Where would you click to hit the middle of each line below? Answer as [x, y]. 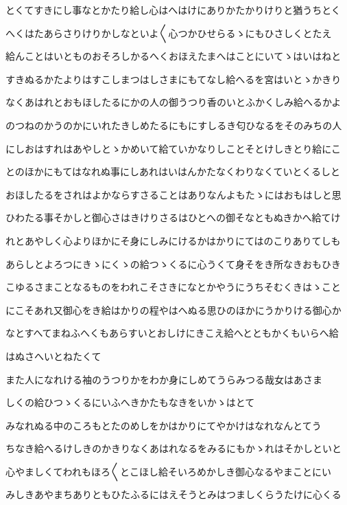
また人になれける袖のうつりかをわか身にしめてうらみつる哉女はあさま [164, 379]
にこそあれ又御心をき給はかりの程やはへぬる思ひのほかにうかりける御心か [173, 310]
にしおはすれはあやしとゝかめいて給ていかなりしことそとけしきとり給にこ [173, 148]
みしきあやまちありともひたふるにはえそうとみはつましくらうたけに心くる [173, 494]
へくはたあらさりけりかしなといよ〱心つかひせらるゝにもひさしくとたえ [169, 33]
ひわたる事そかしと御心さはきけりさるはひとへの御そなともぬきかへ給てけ [173, 217]
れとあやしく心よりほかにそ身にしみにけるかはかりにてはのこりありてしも [173, 240]
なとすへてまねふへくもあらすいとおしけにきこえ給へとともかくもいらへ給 [172, 333]
